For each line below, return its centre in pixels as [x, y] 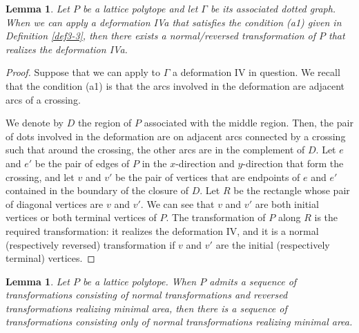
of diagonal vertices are [55, 203]
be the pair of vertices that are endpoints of [207, 177]
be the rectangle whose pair [292, 190]
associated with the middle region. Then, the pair [249, 123]
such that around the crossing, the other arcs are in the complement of [155, 150]
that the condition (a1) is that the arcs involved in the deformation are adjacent [175, 85]
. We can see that [177, 203]
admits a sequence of [253, 281]
